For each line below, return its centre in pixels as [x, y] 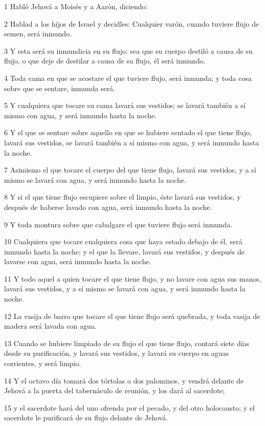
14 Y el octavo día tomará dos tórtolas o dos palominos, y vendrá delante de [124, 380]
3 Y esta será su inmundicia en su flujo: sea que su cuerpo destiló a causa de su [128, 50]
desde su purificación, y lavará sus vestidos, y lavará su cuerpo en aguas [117, 353]
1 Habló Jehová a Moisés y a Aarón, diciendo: [76, 6]
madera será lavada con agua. [50, 326]
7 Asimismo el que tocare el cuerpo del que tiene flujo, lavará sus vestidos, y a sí [130, 170]
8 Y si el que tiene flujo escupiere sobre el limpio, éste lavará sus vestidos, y [123, 197]
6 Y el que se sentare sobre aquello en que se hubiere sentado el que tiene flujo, [128, 132]
